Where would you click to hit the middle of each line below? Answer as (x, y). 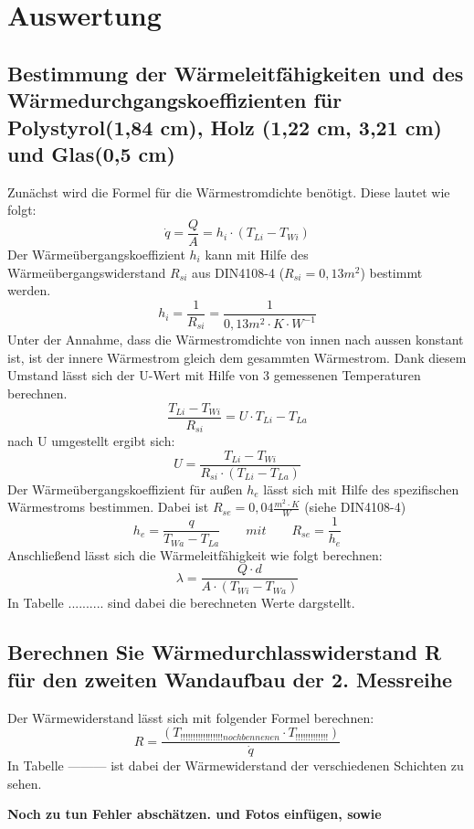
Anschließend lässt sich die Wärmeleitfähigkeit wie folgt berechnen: (195, 554)
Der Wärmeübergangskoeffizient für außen (125, 489)
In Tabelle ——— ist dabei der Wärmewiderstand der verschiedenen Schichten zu (236, 765)
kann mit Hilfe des (257, 254)
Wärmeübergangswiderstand (87, 272)
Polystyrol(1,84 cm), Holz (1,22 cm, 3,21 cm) (225, 127)
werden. (29, 290)
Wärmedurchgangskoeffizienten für (175, 100)
